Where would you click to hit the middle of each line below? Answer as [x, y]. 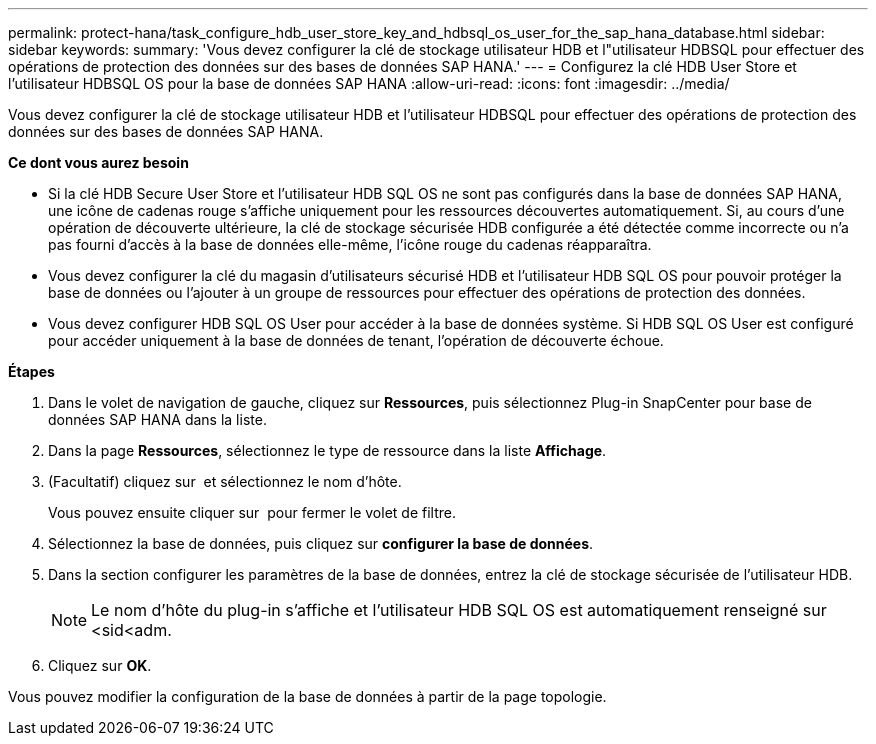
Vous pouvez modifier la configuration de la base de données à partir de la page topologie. [307, 696]
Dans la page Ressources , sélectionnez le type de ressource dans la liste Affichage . [327, 450]
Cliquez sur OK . [100, 665]
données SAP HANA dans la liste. [157, 419]
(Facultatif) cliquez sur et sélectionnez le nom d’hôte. [225, 481]
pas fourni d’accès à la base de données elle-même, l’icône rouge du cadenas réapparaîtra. [350, 244]
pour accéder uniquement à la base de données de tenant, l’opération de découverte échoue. [356, 340]
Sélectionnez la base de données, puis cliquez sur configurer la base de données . [321, 543]
